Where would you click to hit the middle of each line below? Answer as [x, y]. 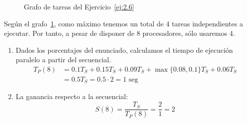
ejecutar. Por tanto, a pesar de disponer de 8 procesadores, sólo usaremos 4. [120, 33]
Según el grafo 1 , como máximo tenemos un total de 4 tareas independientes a [123, 23]
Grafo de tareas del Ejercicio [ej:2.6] [79, 6]
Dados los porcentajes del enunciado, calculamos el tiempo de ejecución [124, 50]
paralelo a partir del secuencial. [63, 60]
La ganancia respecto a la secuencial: [72, 96]
